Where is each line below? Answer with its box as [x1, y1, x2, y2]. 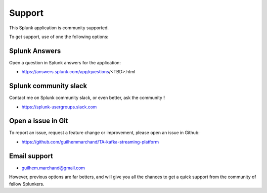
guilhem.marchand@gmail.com [21, 165, 85, 171]
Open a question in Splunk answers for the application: [9, 59, 121, 65]
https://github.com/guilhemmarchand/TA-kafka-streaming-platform [21, 139, 159, 145]
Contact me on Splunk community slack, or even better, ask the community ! [9, 95, 165, 101]
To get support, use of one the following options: [9, 34, 109, 40]
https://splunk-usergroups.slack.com [21, 104, 97, 110]
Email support [9, 151, 53, 160]
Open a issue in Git [9, 117, 68, 125]
